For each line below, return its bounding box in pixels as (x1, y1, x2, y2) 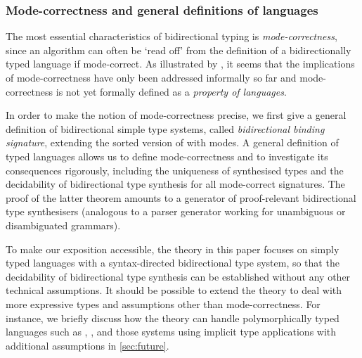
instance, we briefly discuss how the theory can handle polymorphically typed (6, 310, 340, 325)
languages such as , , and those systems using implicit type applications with (6, 324, 337, 339)
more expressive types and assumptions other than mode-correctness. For (6, 296, 321, 311)
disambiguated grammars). (6, 217, 121, 232)
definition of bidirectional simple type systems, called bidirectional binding (6, 121, 325, 136)
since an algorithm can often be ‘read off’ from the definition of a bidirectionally (6, 42, 351, 57)
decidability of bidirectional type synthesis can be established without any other (6, 269, 351, 283)
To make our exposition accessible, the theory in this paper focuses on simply (6, 241, 340, 256)
